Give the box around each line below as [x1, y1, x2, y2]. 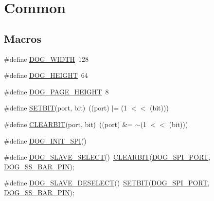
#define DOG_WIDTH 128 [4, 54, 89, 64]
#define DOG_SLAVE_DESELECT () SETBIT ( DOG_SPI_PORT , [4, 178, 210, 188]
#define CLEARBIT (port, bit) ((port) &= [4, 119, 133, 129]
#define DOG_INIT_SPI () [4, 135, 87, 146]
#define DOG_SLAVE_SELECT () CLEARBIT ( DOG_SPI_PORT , [4, 152, 211, 162]
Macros [4, 31, 41, 46]
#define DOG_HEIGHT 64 [4, 70, 88, 80]
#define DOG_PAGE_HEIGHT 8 [4, 86, 109, 96]
